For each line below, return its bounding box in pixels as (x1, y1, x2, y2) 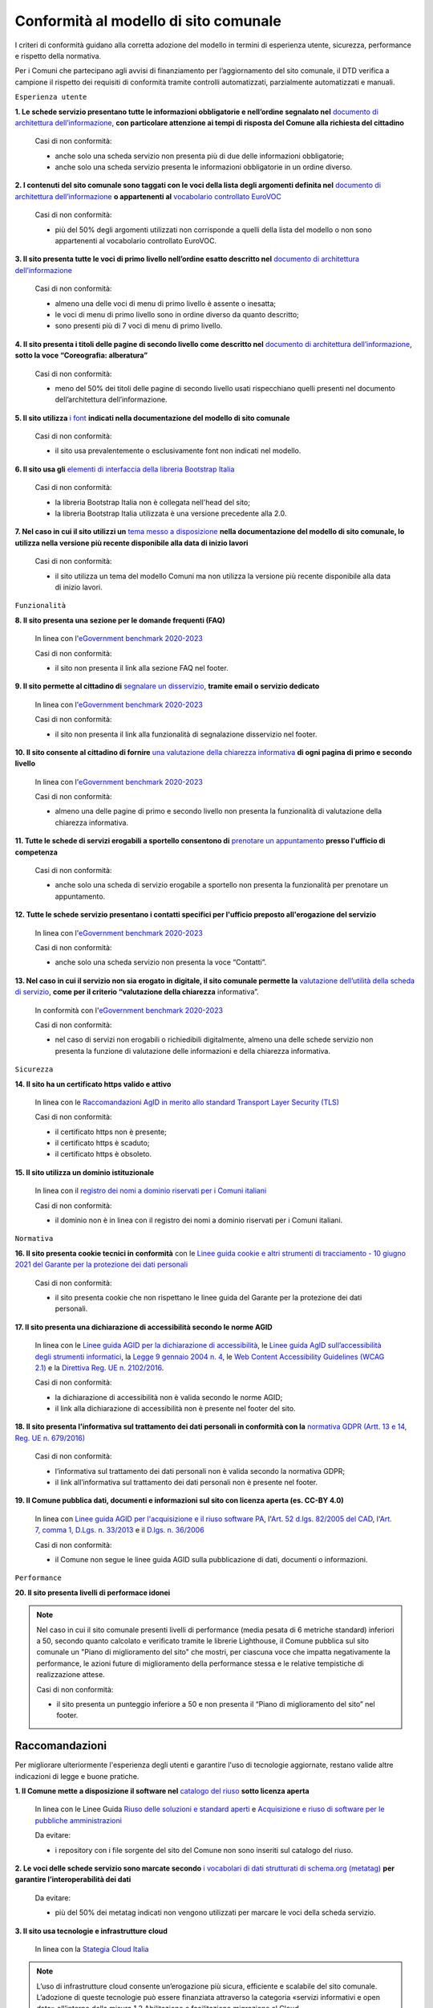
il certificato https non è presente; (55, 1127, 168, 1137)
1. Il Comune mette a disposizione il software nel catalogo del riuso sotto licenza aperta (14, 1786, 310, 1795)
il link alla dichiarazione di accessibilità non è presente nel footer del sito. (55, 1404, 296, 1414)
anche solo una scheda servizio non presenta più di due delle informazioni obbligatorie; (55, 151, 345, 161)
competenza (14, 847, 58, 857)
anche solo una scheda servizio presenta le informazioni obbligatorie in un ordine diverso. (55, 162, 353, 172)
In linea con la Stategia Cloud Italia (34, 1944, 149, 1953)
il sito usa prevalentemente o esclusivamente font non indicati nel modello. (55, 446, 301, 455)
